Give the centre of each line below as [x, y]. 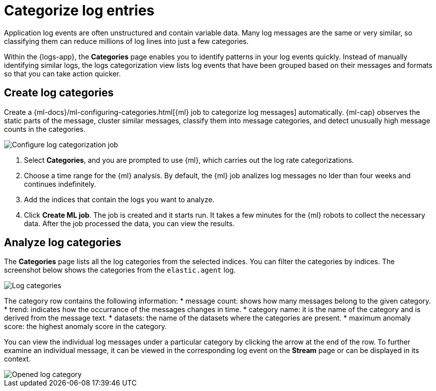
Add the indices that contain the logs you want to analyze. [119, 199]
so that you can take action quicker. [62, 73]
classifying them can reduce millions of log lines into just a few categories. [126, 41]
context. [17, 359]
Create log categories [59, 93]
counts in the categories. [45, 129]
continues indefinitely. [60, 184]
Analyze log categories [63, 243]
